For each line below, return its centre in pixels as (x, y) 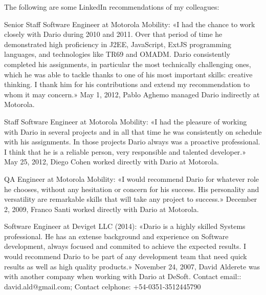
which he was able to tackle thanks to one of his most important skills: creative (128, 74)
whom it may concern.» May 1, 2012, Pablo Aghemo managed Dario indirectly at (132, 94)
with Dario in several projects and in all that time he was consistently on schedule (133, 131)
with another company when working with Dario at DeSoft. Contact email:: (123, 276)
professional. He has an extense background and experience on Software (116, 236)
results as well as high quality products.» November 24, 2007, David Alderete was (132, 266)
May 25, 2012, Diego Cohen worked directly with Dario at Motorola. (112, 162)
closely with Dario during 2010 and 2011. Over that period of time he (113, 34)
